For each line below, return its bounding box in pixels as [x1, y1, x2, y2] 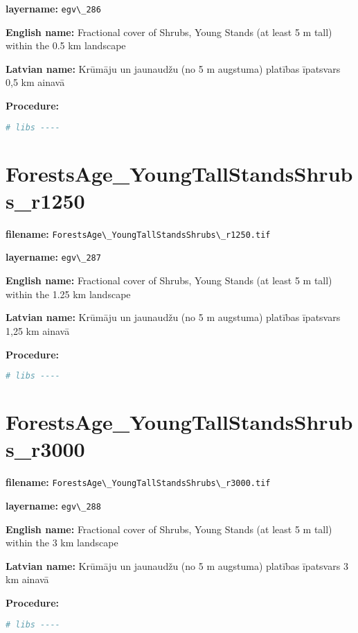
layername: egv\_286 [6, 1, 101, 15]
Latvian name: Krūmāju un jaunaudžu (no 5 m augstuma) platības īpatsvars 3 [6, 558, 348, 573]
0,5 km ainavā [6, 75, 65, 89]
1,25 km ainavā [6, 323, 70, 338]
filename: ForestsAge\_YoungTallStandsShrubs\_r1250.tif [6, 226, 271, 241]
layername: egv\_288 [6, 498, 101, 512]
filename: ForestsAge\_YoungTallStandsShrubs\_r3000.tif [6, 475, 271, 489]
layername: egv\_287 [6, 250, 101, 264]
